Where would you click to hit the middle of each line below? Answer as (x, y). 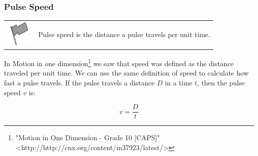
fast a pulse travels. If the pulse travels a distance (79, 82)
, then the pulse (221, 82)
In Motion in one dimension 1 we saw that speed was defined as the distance (119, 62)
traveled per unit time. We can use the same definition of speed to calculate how (126, 73)
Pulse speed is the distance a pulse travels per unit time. (124, 34)
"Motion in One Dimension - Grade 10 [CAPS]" (88, 137)
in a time (179, 82)
